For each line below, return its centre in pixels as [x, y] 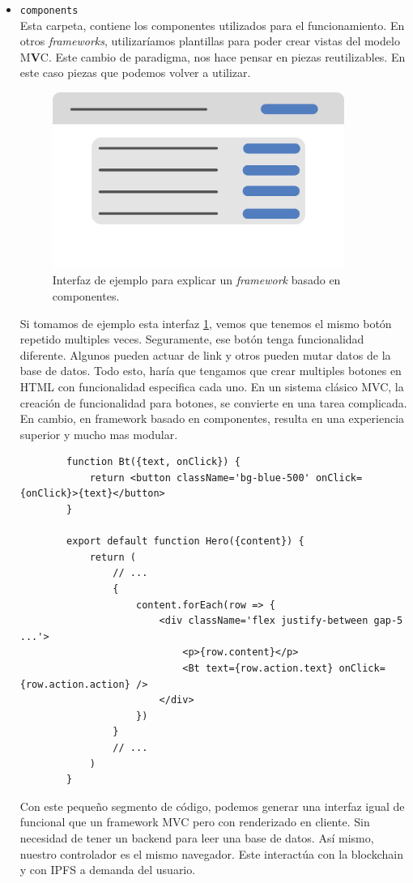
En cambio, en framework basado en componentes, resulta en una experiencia [212, 418]
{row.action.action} [75, 684]
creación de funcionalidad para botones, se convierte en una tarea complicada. [213, 402]
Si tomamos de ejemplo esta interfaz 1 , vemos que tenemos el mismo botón [206, 323]
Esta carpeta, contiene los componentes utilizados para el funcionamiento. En [212, 25]
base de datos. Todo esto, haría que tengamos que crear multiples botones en [211, 371]
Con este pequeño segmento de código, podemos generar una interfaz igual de [212, 806]
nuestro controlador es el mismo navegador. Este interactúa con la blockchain [211, 853]
